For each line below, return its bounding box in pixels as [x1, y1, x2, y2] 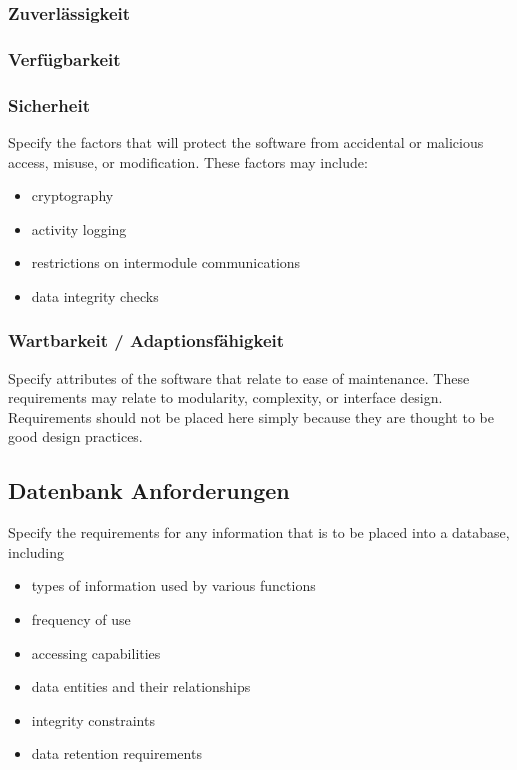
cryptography [31, 185, 114, 206]
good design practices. [8, 426, 143, 447]
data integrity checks [31, 285, 159, 306]
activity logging [31, 218, 127, 239]
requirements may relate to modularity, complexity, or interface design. [8, 387, 443, 408]
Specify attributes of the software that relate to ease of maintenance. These [8, 367, 470, 388]
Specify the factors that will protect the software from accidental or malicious [8, 131, 484, 152]
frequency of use [31, 609, 131, 630]
